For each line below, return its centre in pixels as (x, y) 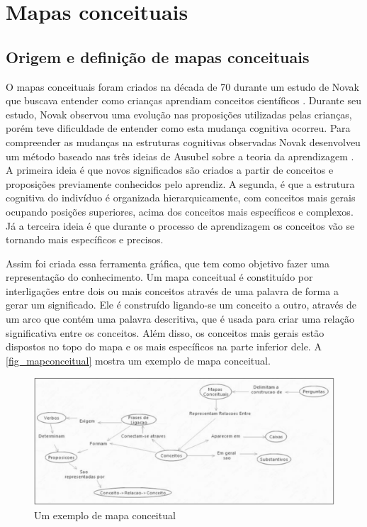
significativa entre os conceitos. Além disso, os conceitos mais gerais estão (165, 332)
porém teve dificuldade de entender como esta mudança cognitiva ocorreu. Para (178, 128)
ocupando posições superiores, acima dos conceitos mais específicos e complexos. (180, 211)
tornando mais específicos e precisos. (85, 239)
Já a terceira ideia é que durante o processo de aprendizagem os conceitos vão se (180, 225)
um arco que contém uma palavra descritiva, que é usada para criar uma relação (180, 319)
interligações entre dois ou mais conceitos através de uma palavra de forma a (172, 290)
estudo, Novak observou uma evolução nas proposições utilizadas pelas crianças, (179, 114)
